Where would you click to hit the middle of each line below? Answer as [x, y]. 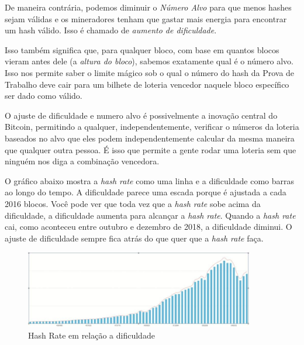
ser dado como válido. [44, 96]
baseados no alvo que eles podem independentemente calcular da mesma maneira [150, 138]
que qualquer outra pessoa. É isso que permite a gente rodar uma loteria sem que [151, 149]
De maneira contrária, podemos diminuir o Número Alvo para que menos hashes [148, 7]
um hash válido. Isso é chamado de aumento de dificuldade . [111, 30]
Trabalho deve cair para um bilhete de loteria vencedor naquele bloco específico [147, 84]
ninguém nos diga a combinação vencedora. [82, 161]
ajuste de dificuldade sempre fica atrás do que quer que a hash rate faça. [134, 238]
